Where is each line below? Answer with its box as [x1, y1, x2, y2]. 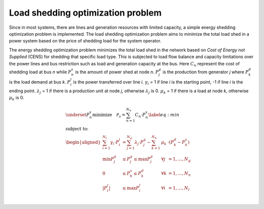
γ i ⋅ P [110, 139, 119, 146]
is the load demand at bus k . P [9, 79, 71, 85]
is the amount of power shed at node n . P [75, 69, 159, 75]
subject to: [65, 126, 89, 131]
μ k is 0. [9, 95, 24, 102]
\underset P [65, 112, 90, 117]
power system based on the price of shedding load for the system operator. [9, 38, 161, 44]
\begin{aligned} [65, 139, 101, 145]
